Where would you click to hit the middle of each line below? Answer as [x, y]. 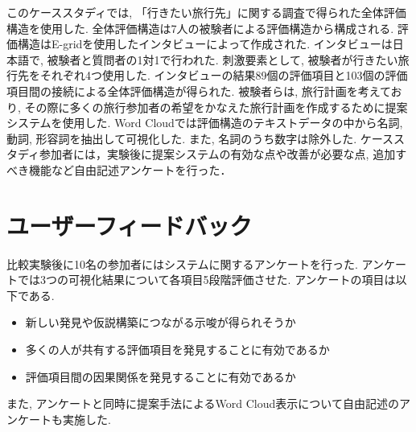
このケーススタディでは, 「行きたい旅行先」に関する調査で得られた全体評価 [206, 12]
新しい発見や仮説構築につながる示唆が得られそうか [161, 322]
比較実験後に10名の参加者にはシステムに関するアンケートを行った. [182, 263]
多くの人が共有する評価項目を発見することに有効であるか [177, 350]
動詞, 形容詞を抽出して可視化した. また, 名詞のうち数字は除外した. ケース [200, 138]
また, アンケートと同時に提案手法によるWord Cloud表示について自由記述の [203, 403]
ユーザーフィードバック [130, 225]
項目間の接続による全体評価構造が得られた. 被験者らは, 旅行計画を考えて [199, 91]
